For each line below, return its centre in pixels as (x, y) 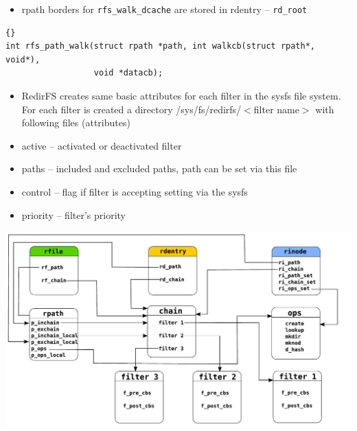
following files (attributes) (76, 123)
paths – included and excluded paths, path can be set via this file (159, 168)
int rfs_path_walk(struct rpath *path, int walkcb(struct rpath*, (161, 46)
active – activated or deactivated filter (102, 145)
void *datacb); (128, 73)
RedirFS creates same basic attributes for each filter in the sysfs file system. (181, 96)
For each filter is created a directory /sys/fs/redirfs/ (131, 109)
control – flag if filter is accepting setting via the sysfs (135, 191)
